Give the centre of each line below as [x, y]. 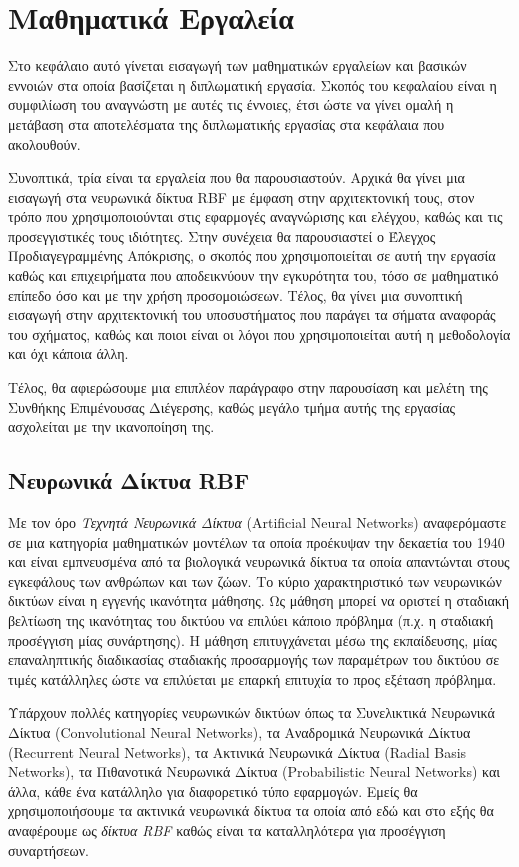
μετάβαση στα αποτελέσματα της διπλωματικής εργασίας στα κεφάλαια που [226, 123]
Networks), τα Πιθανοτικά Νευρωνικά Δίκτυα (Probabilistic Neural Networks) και [254, 771]
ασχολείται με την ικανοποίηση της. [111, 426]
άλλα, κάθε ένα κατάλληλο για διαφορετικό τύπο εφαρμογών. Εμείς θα [213, 790]
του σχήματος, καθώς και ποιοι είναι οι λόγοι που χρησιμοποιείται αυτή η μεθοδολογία [259, 333]
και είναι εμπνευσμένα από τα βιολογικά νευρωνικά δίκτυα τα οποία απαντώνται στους [259, 561]
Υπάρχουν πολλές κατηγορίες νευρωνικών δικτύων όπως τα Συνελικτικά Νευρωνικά [251, 712]
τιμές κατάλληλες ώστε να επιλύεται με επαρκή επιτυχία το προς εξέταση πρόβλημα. [252, 678]
